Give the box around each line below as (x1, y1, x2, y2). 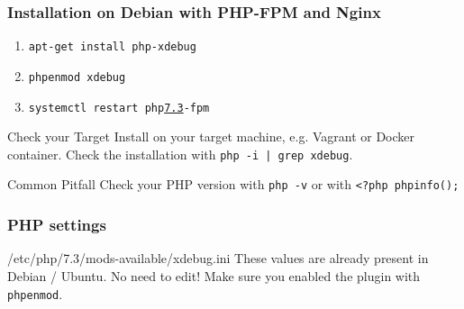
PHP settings (7, 214, 106, 236)
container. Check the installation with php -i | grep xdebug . (7, 144, 353, 163)
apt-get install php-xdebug (28, 41, 196, 54)
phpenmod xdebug (28, 70, 126, 84)
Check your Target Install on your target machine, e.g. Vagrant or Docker (7, 127, 415, 146)
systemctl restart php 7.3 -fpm (28, 101, 210, 114)
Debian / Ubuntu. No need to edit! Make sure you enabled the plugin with (7, 266, 421, 285)
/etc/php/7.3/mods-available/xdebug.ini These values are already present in (7, 249, 429, 268)
